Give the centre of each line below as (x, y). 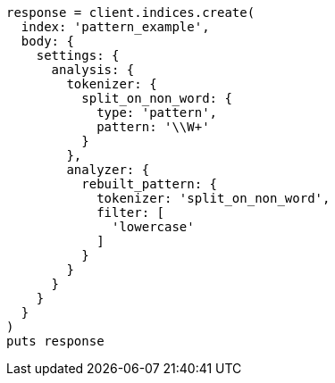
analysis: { (93, 70)
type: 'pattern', (157, 112)
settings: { (78, 55)
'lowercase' (153, 227)
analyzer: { (108, 170)
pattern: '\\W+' (153, 127)
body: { (47, 41)
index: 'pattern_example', (115, 27)
